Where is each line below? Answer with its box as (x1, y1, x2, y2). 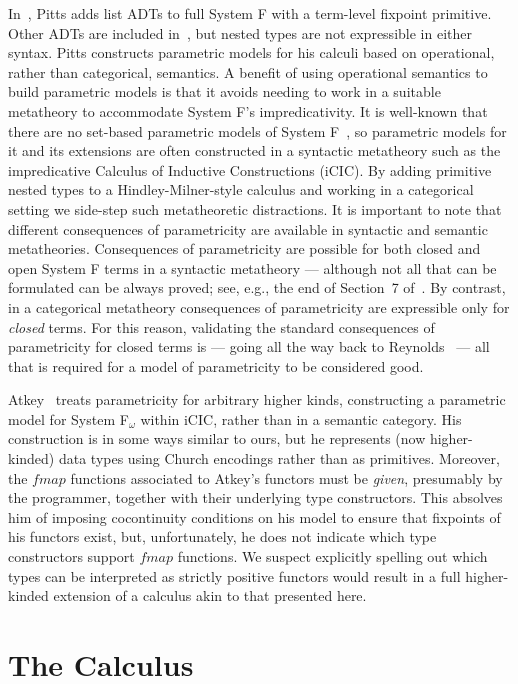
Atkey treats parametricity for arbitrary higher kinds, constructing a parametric (8, 389, 506, 410)
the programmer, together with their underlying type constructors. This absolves (8, 487, 503, 508)
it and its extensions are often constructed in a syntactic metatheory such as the (8, 140, 501, 161)
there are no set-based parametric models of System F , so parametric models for (8, 120, 507, 141)
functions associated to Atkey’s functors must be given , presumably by (70, 467, 503, 488)
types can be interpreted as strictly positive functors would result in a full (8, 565, 461, 586)
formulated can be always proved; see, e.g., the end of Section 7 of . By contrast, (8, 277, 506, 298)
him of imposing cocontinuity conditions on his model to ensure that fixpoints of (8, 506, 501, 527)
